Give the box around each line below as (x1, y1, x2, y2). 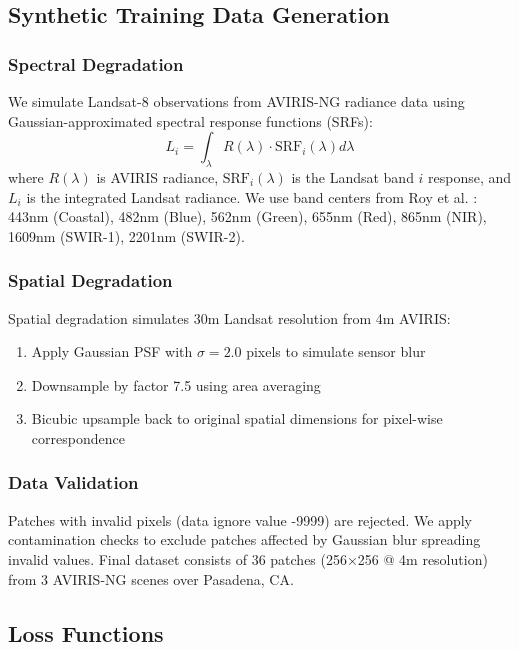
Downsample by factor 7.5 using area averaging (31, 374, 321, 395)
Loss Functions (8, 617, 164, 648)
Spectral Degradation (8, 51, 184, 76)
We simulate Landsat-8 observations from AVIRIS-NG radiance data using (8, 91, 465, 111)
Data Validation (8, 470, 139, 495)
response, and (428, 166, 512, 187)
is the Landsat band (291, 166, 414, 187)
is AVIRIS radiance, (96, 166, 219, 187)
